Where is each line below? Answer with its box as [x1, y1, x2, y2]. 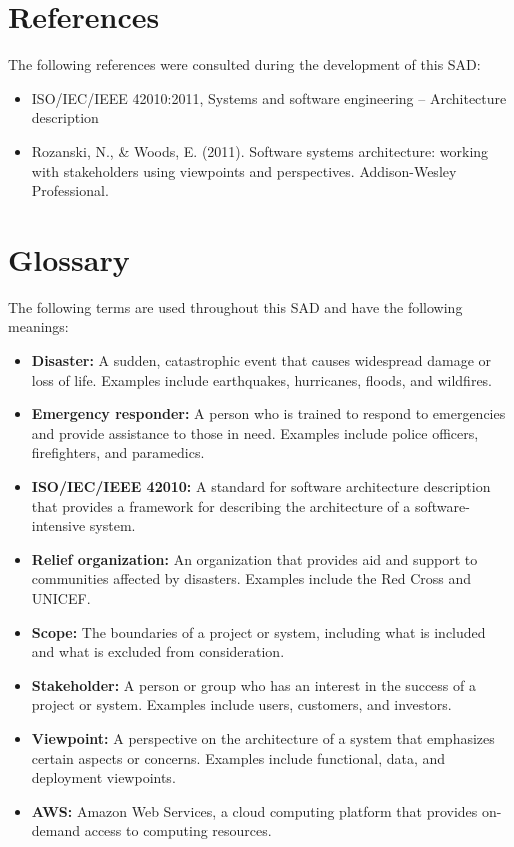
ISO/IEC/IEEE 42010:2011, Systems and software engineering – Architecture [31, 87, 507, 108]
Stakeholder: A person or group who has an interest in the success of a [31, 674, 476, 695]
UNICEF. [31, 587, 91, 608]
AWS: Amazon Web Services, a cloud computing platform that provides [31, 800, 478, 821]
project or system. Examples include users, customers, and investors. [31, 694, 452, 715]
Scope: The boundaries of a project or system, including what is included [31, 621, 486, 642]
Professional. [31, 180, 109, 201]
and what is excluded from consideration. [31, 641, 285, 662]
